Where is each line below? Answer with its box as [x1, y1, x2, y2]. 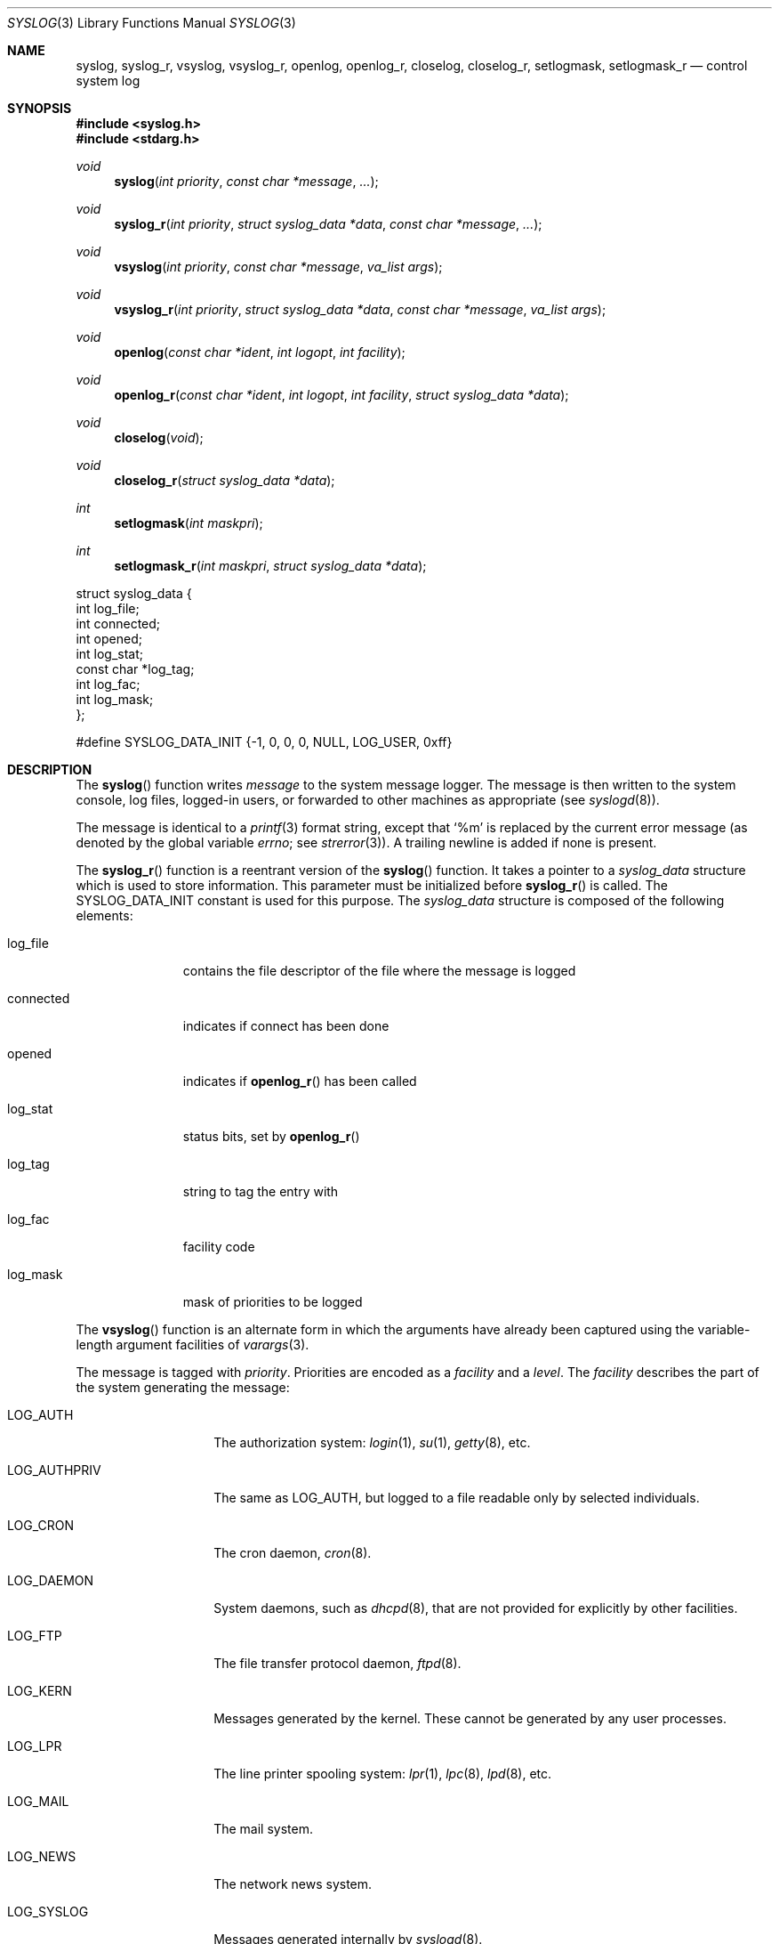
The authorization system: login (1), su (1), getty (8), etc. [213, 1435, 531, 1450]
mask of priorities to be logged [182, 1294, 363, 1309]
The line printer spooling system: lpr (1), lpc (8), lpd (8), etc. [213, 1766, 552, 1781]
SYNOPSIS [7, 101, 72, 116]
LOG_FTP [7, 1628, 62, 1643]
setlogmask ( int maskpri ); [114, 515, 263, 531]
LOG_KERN [7, 1683, 72, 1698]
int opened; [76, 631, 142, 646]
